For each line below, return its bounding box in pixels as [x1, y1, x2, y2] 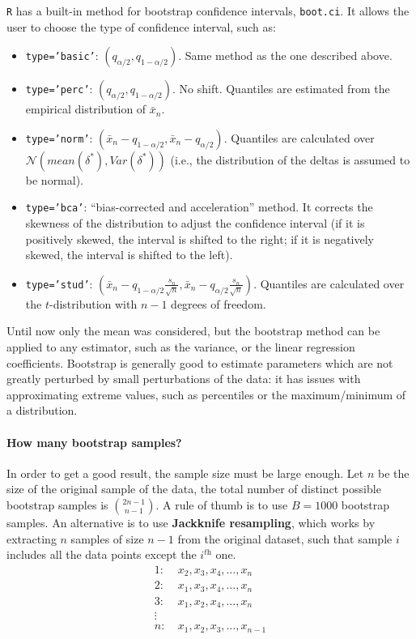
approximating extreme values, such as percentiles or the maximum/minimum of [6, 386, 406, 403]
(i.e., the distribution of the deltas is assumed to [170, 151, 410, 168]
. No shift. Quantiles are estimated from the [172, 80, 390, 97]
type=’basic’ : [25, 47, 99, 64]
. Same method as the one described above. [178, 47, 393, 64]
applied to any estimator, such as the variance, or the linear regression [6, 339, 355, 356]
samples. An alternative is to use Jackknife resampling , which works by [6, 514, 376, 531]
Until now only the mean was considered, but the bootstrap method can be [6, 322, 380, 339]
